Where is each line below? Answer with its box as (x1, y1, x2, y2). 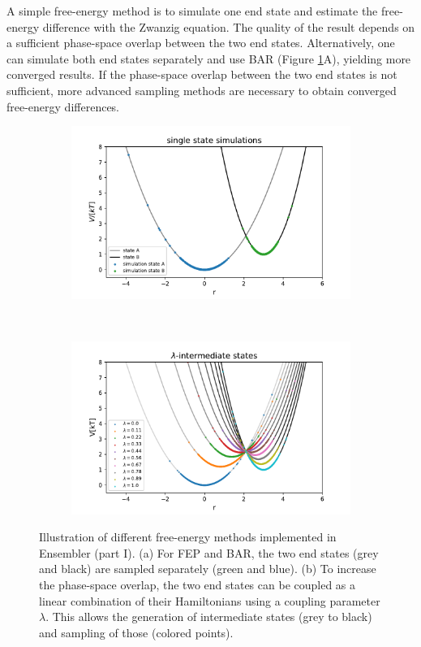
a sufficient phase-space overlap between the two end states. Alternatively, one (6, 34, 395, 51)
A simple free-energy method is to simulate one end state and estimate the (6, 2, 378, 19)
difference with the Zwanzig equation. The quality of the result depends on (42, 18, 415, 35)
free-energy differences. (6, 98, 120, 115)
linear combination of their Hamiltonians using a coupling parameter (39, 592, 380, 609)
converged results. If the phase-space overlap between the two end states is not (6, 66, 397, 83)
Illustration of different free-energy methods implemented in (39, 528, 337, 545)
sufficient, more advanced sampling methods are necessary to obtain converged (6, 81, 397, 98)
